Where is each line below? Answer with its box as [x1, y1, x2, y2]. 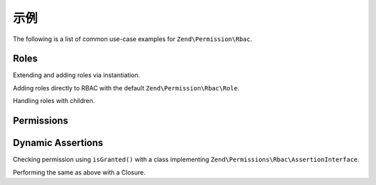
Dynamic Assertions [13, 137, 104, 149]
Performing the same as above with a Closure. [13, 168, 146, 177]
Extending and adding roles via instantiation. [13, 71, 141, 79]
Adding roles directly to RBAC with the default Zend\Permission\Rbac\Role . [13, 83, 240, 92]
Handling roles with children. [13, 97, 95, 105]
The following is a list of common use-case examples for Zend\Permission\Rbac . [13, 35, 253, 43]
